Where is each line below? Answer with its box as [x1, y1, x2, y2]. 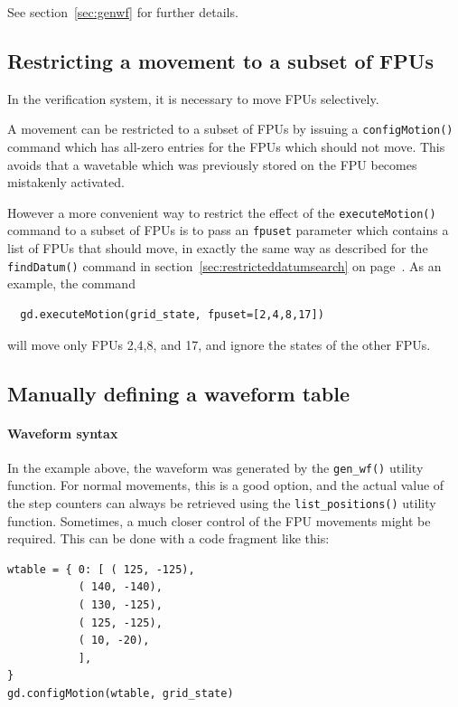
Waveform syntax [7, 423, 118, 442]
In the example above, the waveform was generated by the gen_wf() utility [7, 457, 424, 476]
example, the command [7, 274, 136, 293]
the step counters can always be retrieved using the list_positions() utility [7, 494, 436, 512]
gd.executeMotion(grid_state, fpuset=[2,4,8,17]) [20, 307, 324, 321]
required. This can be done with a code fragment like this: [7, 529, 330, 548]
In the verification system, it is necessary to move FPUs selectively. [7, 89, 379, 108]
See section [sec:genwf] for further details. [7, 3, 238, 21]
